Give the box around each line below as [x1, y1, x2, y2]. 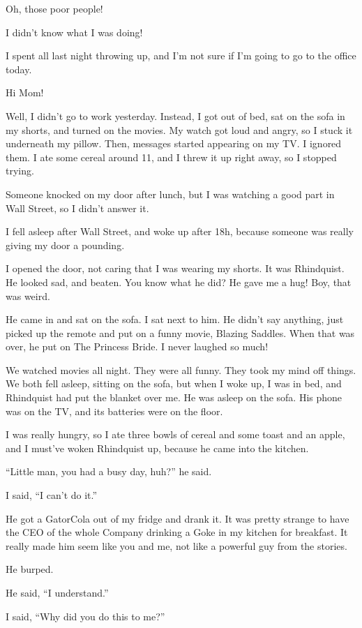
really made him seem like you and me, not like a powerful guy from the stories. [6, 538, 347, 553]
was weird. [6, 288, 50, 303]
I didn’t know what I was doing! [6, 24, 143, 39]
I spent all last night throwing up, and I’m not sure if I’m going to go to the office [6, 48, 356, 63]
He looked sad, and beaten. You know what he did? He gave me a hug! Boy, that [6, 274, 352, 289]
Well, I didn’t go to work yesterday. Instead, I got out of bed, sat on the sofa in [6, 108, 345, 123]
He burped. [6, 562, 54, 576]
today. [6, 61, 32, 76]
